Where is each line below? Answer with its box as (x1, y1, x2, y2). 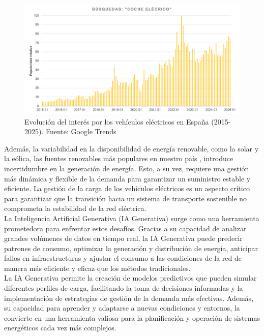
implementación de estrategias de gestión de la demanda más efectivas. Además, (4, 292, 254, 303)
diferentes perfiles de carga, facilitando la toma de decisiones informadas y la (4, 283, 243, 293)
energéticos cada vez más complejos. (4, 322, 116, 333)
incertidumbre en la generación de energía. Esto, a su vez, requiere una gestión (4, 163, 249, 173)
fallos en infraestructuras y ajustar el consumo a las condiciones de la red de (4, 253, 242, 263)
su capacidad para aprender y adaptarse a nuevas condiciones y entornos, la (4, 302, 240, 313)
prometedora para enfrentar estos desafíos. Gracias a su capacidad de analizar (4, 223, 247, 233)
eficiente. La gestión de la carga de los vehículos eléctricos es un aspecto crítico (4, 183, 250, 194)
